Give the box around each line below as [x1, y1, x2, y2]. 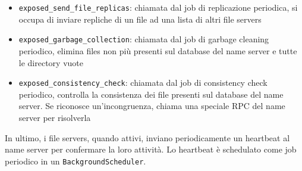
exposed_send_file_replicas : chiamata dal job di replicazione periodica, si [18, 1, 298, 13]
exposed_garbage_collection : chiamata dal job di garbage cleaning [18, 33, 269, 45]
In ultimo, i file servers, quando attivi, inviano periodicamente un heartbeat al [5, 131, 290, 144]
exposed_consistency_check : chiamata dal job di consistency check [18, 76, 268, 89]
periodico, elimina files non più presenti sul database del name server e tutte [18, 44, 297, 57]
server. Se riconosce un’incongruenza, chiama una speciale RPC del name [18, 100, 285, 112]
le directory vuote [18, 56, 83, 69]
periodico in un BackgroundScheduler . [5, 154, 146, 167]
